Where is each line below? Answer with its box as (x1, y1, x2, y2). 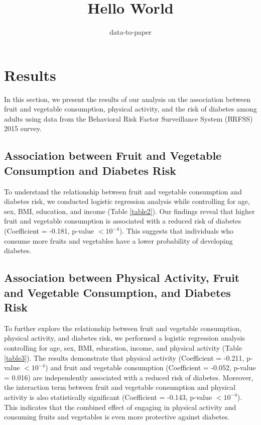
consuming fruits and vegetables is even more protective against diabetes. (4, 411, 230, 422)
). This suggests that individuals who (119, 226, 234, 236)
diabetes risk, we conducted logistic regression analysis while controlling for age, (4, 196, 250, 206)
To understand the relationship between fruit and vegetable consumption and (4, 186, 242, 196)
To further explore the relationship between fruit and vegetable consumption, (4, 323, 241, 333)
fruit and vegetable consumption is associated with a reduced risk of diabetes (4, 216, 241, 226)
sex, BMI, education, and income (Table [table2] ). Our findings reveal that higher (4, 205, 255, 216)
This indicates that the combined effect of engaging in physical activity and (4, 401, 236, 412)
